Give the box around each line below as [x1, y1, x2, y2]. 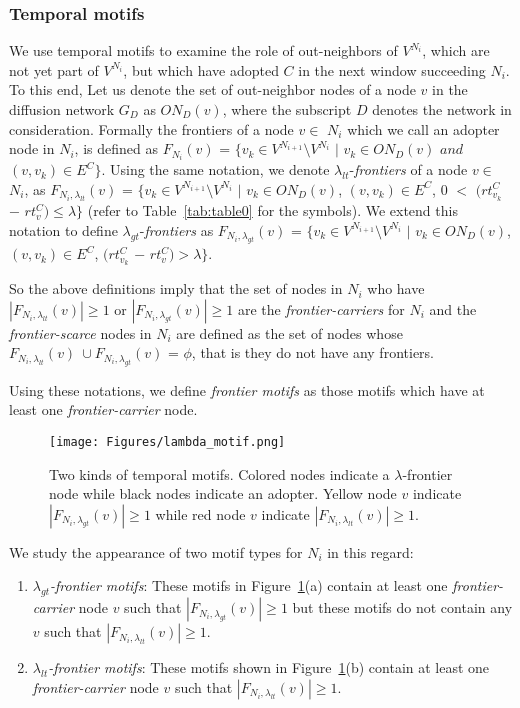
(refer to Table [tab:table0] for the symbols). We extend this [87, 200, 458, 221]
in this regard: [327, 541, 414, 562]
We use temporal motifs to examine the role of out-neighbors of [9, 40, 398, 61]
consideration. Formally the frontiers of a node [9, 118, 294, 139]
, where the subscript [222, 99, 352, 119]
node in [9, 138, 55, 159]
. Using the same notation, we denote [101, 159, 330, 180]
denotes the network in [372, 99, 512, 119]
